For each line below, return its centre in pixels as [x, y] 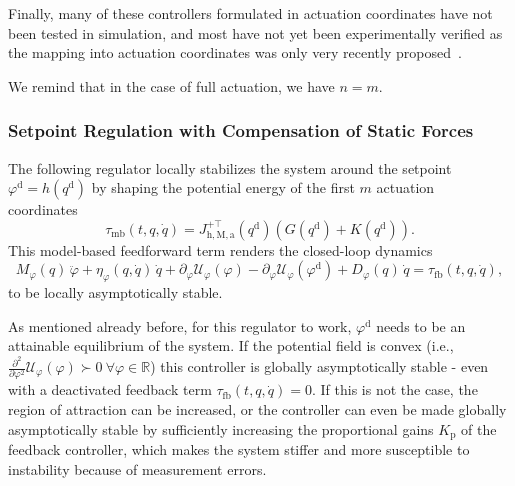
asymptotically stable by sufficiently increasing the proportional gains [221, 428]
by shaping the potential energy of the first [223, 187]
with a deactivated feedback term [110, 389]
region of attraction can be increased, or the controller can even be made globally [257, 408]
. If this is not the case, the [394, 389]
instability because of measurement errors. [137, 468]
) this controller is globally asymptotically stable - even [319, 366]
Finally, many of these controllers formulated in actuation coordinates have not [250, 13]
